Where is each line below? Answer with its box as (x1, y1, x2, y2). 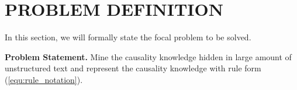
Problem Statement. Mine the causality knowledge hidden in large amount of (5, 50, 292, 63)
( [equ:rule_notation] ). (5, 73, 83, 85)
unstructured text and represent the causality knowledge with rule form (5, 62, 261, 74)
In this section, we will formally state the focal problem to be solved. (5, 31, 251, 43)
